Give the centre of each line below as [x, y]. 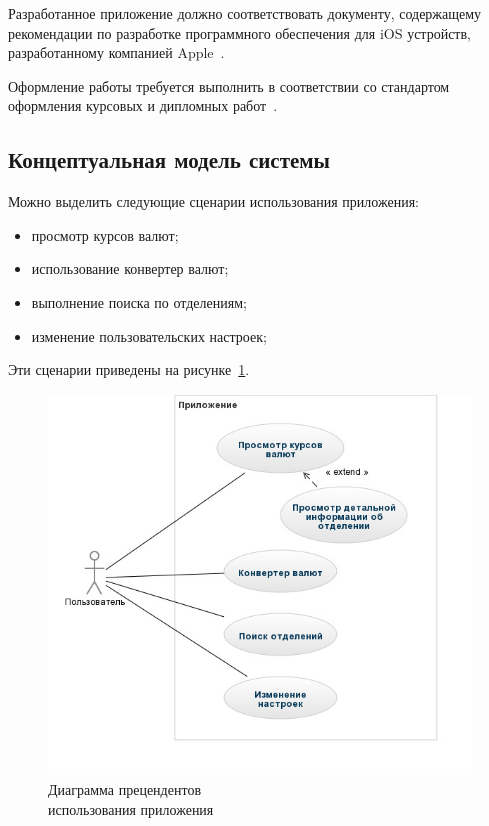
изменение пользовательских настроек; [149, 335]
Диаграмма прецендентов [124, 789]
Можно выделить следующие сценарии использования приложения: [214, 201]
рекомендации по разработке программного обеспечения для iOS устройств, [239, 32]
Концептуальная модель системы [169, 159]
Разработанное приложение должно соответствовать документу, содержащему [245, 13]
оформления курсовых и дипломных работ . [143, 105]
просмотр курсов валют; [105, 234]
